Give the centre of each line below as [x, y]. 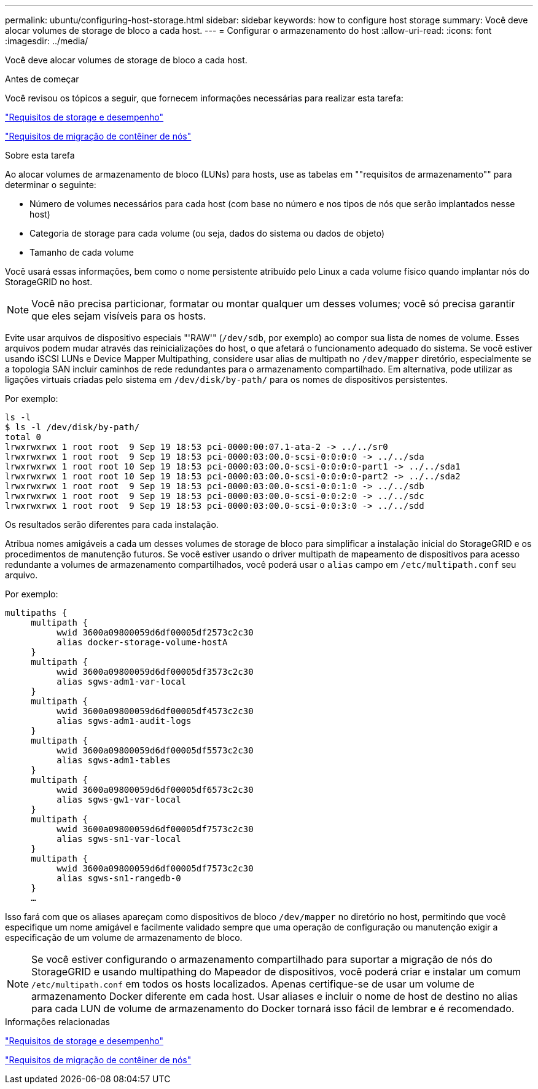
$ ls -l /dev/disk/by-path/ [72, 427]
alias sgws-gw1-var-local [119, 800]
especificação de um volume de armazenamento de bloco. [124, 938]
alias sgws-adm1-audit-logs [124, 721]
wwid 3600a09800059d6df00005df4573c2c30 [155, 711]
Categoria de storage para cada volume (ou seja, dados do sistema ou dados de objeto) [207, 233]
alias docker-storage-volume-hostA [142, 642]
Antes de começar [42, 79]
